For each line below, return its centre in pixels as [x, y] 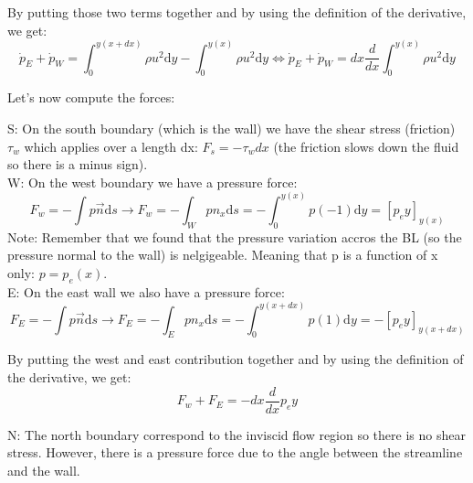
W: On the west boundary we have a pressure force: [152, 182]
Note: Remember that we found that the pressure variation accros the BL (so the [235, 236]
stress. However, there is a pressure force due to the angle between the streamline [235, 452]
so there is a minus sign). [78, 164]
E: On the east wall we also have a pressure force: [146, 291]
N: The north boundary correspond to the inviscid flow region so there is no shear [236, 434]
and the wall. [44, 470]
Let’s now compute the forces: [91, 97]
